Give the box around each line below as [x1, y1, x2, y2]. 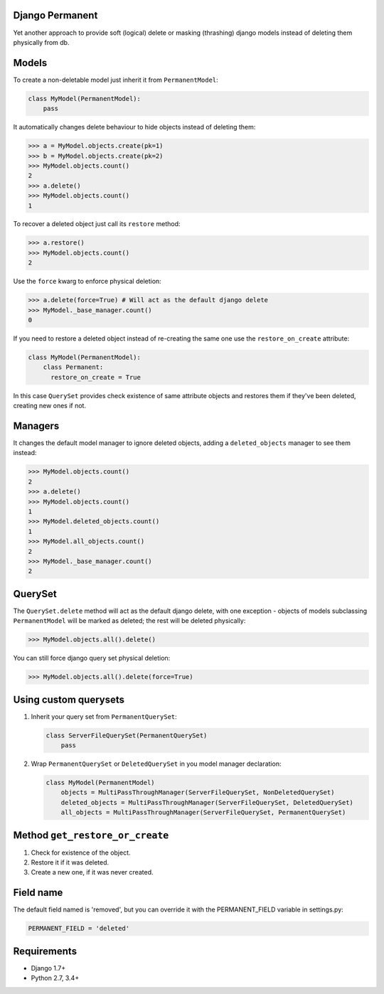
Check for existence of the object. [31, 848, 131, 857]
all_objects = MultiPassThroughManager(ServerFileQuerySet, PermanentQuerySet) [60, 808, 346, 817]
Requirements [13, 945, 78, 957]
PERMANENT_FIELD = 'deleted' [28, 924, 130, 933]
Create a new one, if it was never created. [31, 868, 154, 877]
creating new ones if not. [13, 402, 87, 410]
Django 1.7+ [31, 963, 66, 972]
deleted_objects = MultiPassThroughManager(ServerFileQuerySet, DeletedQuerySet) [60, 798, 353, 806]
